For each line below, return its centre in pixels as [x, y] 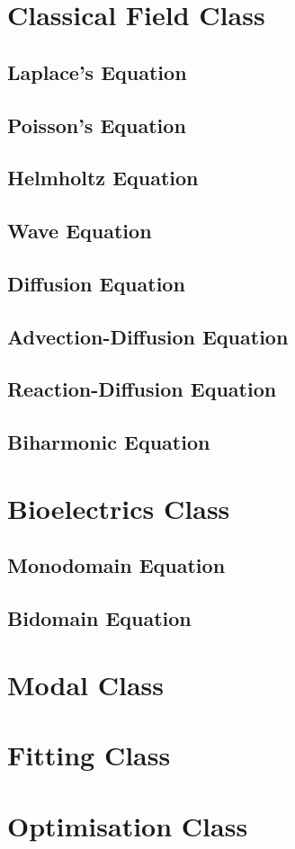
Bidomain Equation [99, 618]
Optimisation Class [128, 825]
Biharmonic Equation [109, 442]
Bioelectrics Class [119, 508]
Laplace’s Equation [97, 71]
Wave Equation [80, 231]
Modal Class [86, 684]
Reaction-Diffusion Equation [142, 389]
